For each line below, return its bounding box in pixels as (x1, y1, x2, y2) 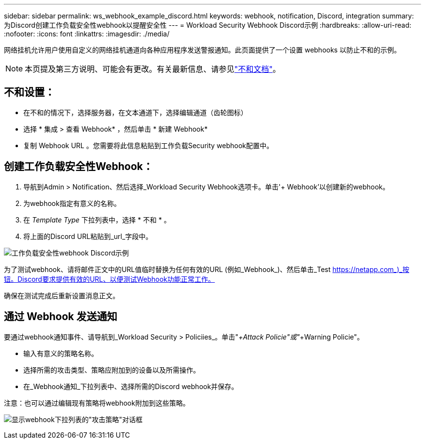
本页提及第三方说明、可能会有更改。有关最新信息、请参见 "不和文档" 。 (25, 64, 281, 74)
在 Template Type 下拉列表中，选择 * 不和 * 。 (23, 215, 171, 224)
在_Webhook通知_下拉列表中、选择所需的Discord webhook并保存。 (23, 382, 238, 391)
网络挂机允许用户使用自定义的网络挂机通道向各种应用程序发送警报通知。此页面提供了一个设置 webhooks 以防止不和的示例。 (4, 46, 401, 54)
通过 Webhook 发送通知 (4, 310, 117, 323)
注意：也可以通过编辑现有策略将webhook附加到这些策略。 (4, 398, 190, 407)
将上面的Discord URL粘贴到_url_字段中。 (23, 232, 153, 240)
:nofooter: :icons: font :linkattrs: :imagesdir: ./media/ (4, 30, 170, 38)
